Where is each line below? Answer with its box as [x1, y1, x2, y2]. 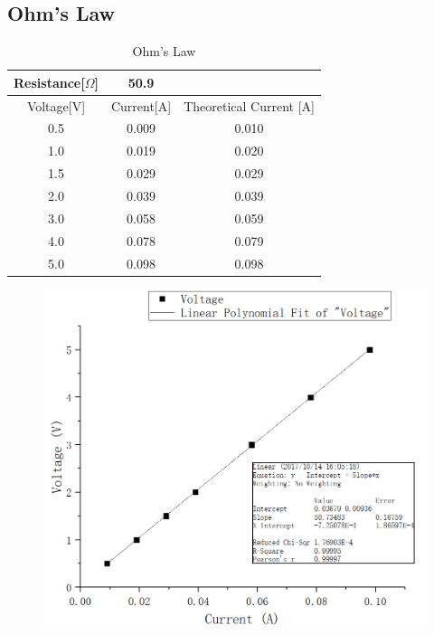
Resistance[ [14, 72, 85, 91]
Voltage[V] [26, 96, 86, 115]
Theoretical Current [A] [184, 96, 315, 115]
